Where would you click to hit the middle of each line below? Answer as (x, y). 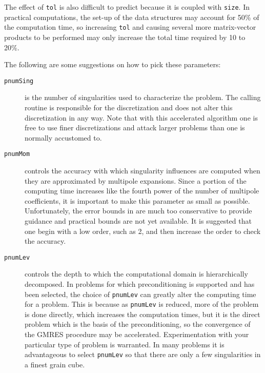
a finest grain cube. (55, 364)
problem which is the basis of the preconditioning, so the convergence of (138, 324)
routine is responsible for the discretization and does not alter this (129, 107)
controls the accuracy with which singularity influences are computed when (142, 170)
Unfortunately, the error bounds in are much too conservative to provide (138, 211)
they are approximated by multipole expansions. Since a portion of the (136, 180)
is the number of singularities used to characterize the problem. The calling (143, 97)
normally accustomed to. (63, 137)
